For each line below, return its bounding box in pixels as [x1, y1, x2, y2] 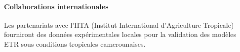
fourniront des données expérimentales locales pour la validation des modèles [4, 29, 237, 39]
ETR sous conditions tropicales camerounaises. [4, 38, 146, 49]
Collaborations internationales [4, 1, 109, 11]
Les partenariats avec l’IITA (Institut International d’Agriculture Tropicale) [4, 19, 234, 30]
